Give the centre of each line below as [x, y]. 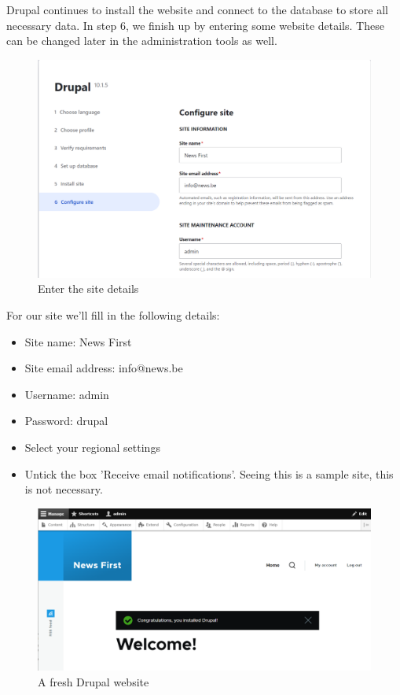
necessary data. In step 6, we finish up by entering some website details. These [195, 25]
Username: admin [67, 394]
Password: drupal [66, 421]
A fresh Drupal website [94, 681]
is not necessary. [64, 489]
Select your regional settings [92, 447]
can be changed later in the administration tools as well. [142, 41]
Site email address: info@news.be [104, 368]
